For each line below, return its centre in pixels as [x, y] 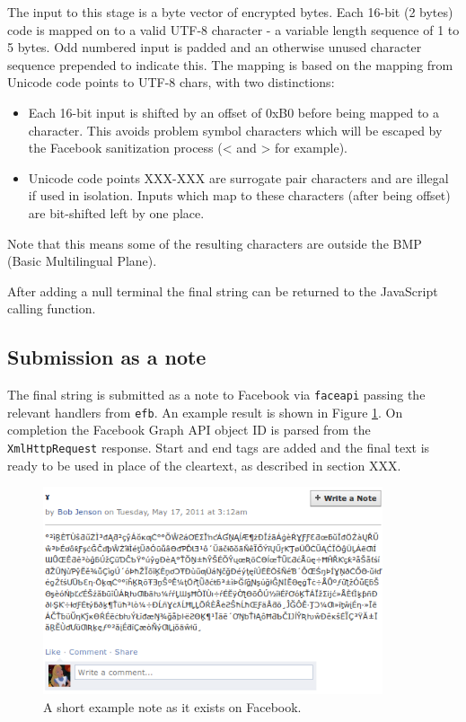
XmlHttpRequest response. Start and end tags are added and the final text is [219, 448]
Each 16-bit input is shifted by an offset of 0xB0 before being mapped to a [234, 112]
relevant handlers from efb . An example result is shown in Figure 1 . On [205, 412]
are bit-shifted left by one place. [116, 212]
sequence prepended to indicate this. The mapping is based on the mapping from [230, 64]
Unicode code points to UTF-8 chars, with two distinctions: [171, 82]
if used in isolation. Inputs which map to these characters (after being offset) [239, 195]
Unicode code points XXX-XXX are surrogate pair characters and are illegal [238, 177]
